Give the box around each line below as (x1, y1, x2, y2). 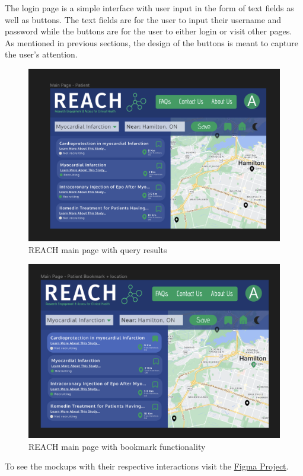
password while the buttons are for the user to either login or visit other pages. (5, 25, 292, 37)
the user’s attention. (5, 48, 78, 60)
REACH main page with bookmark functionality (28, 440, 206, 452)
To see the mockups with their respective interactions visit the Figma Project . (5, 460, 289, 472)
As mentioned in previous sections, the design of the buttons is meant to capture (5, 36, 298, 49)
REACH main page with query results (28, 243, 167, 255)
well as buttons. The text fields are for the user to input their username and (5, 13, 282, 25)
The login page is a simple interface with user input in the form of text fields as (5, 2, 294, 14)
